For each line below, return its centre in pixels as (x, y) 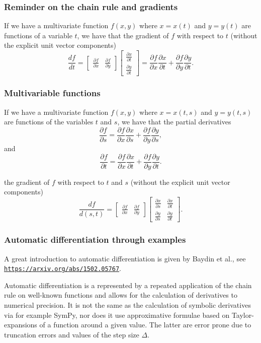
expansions (21, 325)
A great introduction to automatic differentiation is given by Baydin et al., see (125, 258)
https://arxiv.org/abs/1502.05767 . (63, 268)
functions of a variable (38, 35)
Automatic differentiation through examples (95, 239)
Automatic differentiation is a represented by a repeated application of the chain (128, 285)
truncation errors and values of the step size (72, 334)
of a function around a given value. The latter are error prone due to (145, 325)
